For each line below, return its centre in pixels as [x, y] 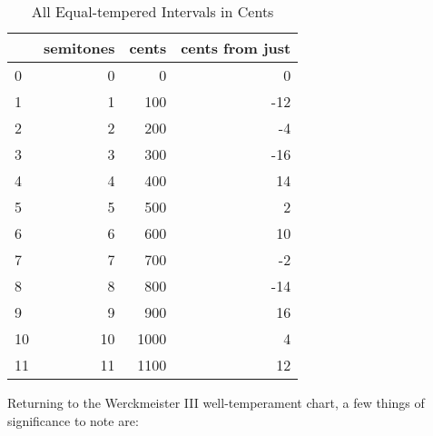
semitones [79, 48]
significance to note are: [73, 420]
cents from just [236, 48]
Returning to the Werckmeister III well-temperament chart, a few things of [216, 402]
